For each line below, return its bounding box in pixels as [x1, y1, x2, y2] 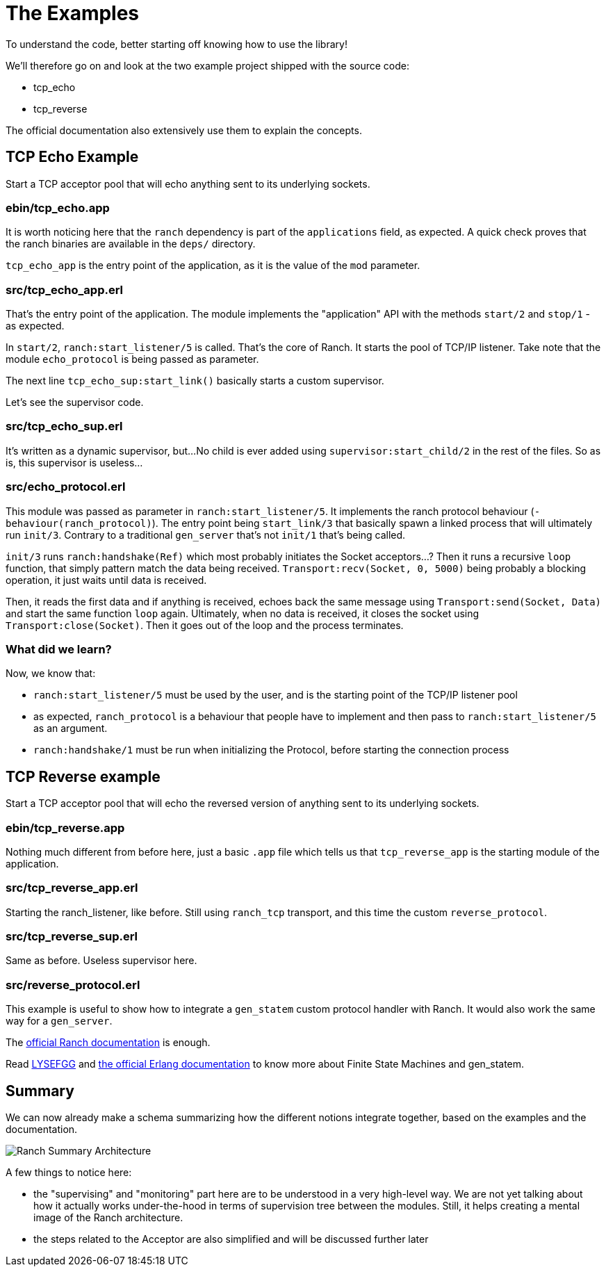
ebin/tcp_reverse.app [6, 820, 125, 835]
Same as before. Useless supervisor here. [6, 954, 197, 967]
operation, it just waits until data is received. [6, 573, 207, 586]
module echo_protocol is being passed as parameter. [6, 353, 259, 366]
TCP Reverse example [6, 767, 161, 785]
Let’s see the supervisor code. [6, 396, 144, 409]
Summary [6, 1082, 74, 1100]
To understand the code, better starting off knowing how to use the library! [6, 38, 347, 50]
